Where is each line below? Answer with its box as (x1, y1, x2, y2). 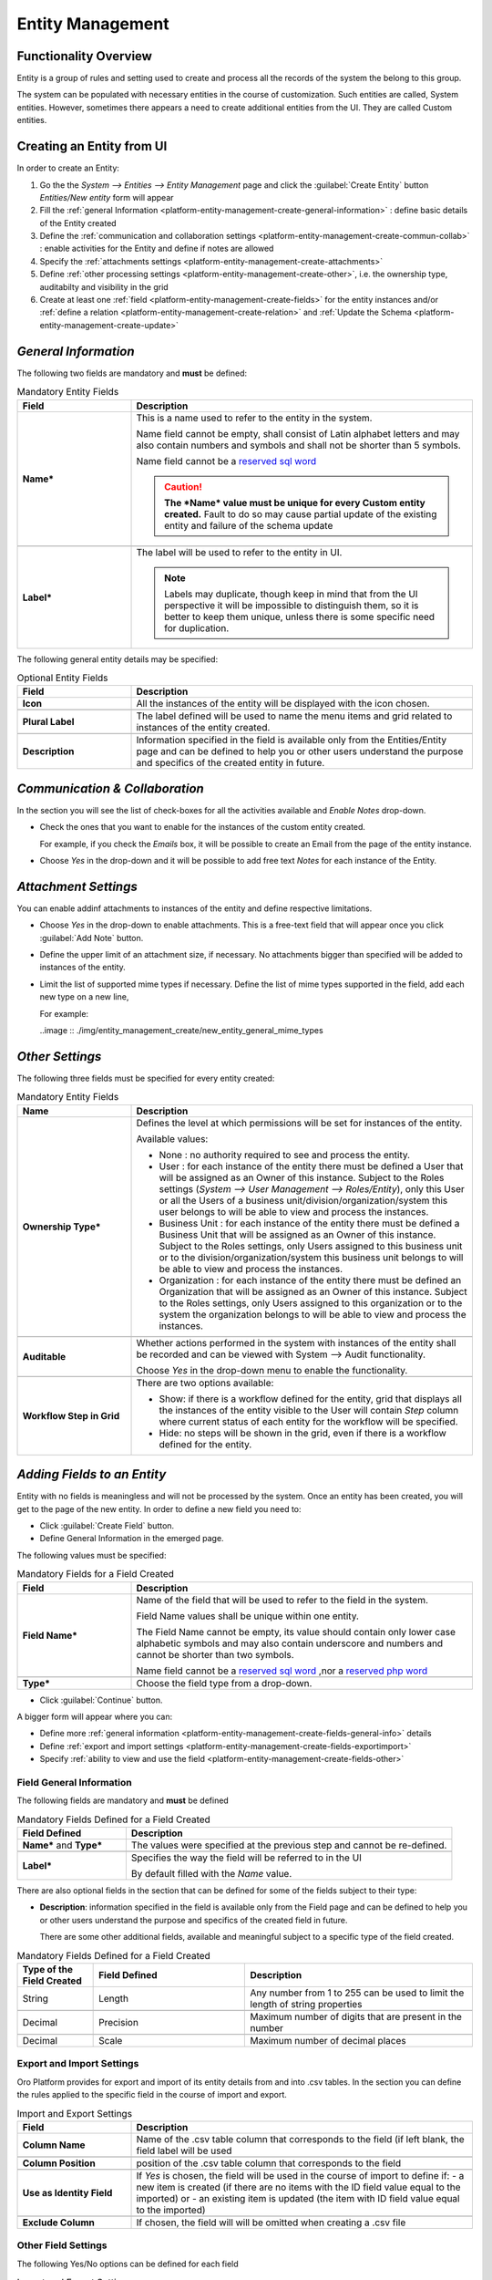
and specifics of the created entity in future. (136, 757, 325, 770)
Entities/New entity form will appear (39, 192, 174, 202)
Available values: (136, 1132, 209, 1145)
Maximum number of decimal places (250, 2034, 406, 2047)
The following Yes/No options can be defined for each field (16, 2258, 239, 2269)
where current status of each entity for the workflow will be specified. (159, 1415, 459, 1427)
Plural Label (22, 716, 75, 729)
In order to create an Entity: (16, 162, 120, 173)
